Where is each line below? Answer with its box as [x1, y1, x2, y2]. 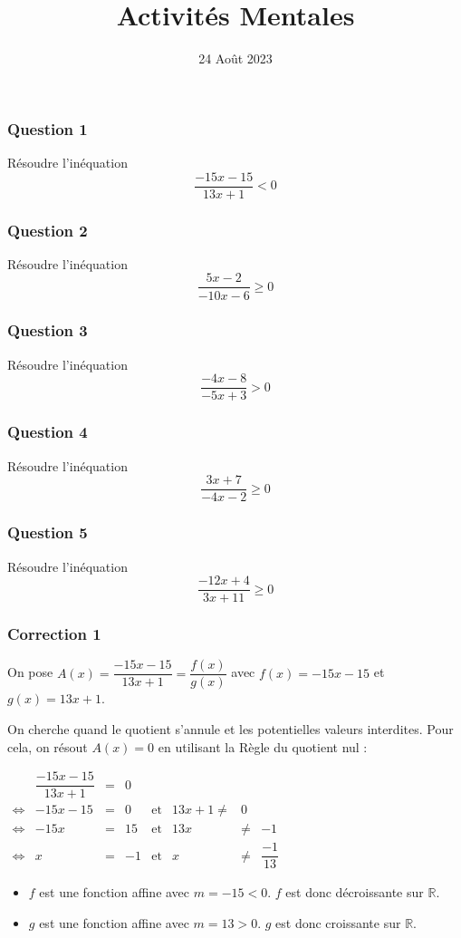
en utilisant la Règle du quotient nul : [158, 737, 368, 756]
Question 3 [7, 319, 88, 342]
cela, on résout [7, 737, 88, 756]
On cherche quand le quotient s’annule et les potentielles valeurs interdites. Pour [7, 720, 454, 739]
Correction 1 [7, 623, 101, 645]
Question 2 [7, 218, 88, 241]
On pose [7, 662, 53, 682]
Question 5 [7, 521, 88, 544]
